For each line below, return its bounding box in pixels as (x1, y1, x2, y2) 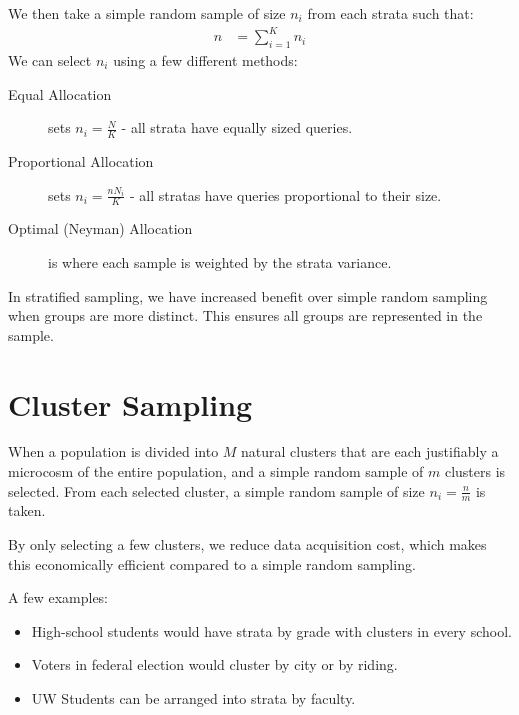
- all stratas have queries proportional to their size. (129, 184, 442, 205)
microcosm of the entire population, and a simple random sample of (8, 461, 424, 482)
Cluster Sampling (8, 383, 253, 424)
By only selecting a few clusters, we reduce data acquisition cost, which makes (8, 534, 487, 555)
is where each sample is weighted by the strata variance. (48, 251, 392, 272)
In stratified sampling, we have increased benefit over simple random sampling (8, 285, 488, 306)
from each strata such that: (307, 3, 474, 23)
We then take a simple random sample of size (8, 3, 286, 23)
